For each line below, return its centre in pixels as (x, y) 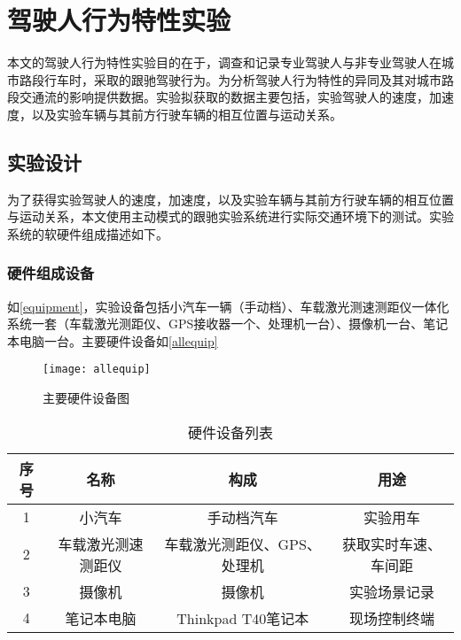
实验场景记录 (391, 591)
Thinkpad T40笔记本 (243, 618)
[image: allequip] (97, 370)
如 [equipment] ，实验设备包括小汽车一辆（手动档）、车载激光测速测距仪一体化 (228, 306)
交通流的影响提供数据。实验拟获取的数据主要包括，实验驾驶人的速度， (224, 97)
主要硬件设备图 (86, 398)
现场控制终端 (391, 618)
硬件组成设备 (51, 273)
